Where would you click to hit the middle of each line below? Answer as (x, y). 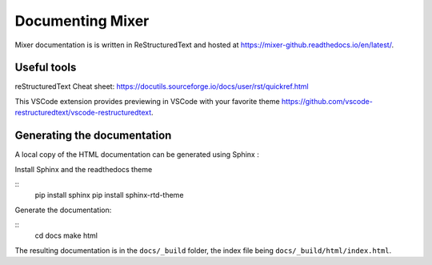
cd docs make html (66, 235)
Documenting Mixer (82, 21)
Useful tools (46, 68)
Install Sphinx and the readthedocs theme (84, 169)
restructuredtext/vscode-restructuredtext (83, 113)
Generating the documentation (93, 136)
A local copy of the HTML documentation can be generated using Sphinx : (137, 155)
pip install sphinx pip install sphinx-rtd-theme (109, 195)
